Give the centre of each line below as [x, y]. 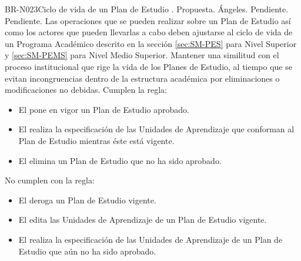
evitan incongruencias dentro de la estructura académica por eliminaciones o [142, 78]
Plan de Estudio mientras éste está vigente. [96, 140]
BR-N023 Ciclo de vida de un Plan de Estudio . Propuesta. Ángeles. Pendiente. [147, 9]
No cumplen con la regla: [50, 180]
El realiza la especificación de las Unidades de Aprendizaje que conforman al [156, 129]
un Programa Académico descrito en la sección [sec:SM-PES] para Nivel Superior [151, 43]
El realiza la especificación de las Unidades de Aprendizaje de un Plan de [150, 239]
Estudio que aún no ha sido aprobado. [87, 251]
